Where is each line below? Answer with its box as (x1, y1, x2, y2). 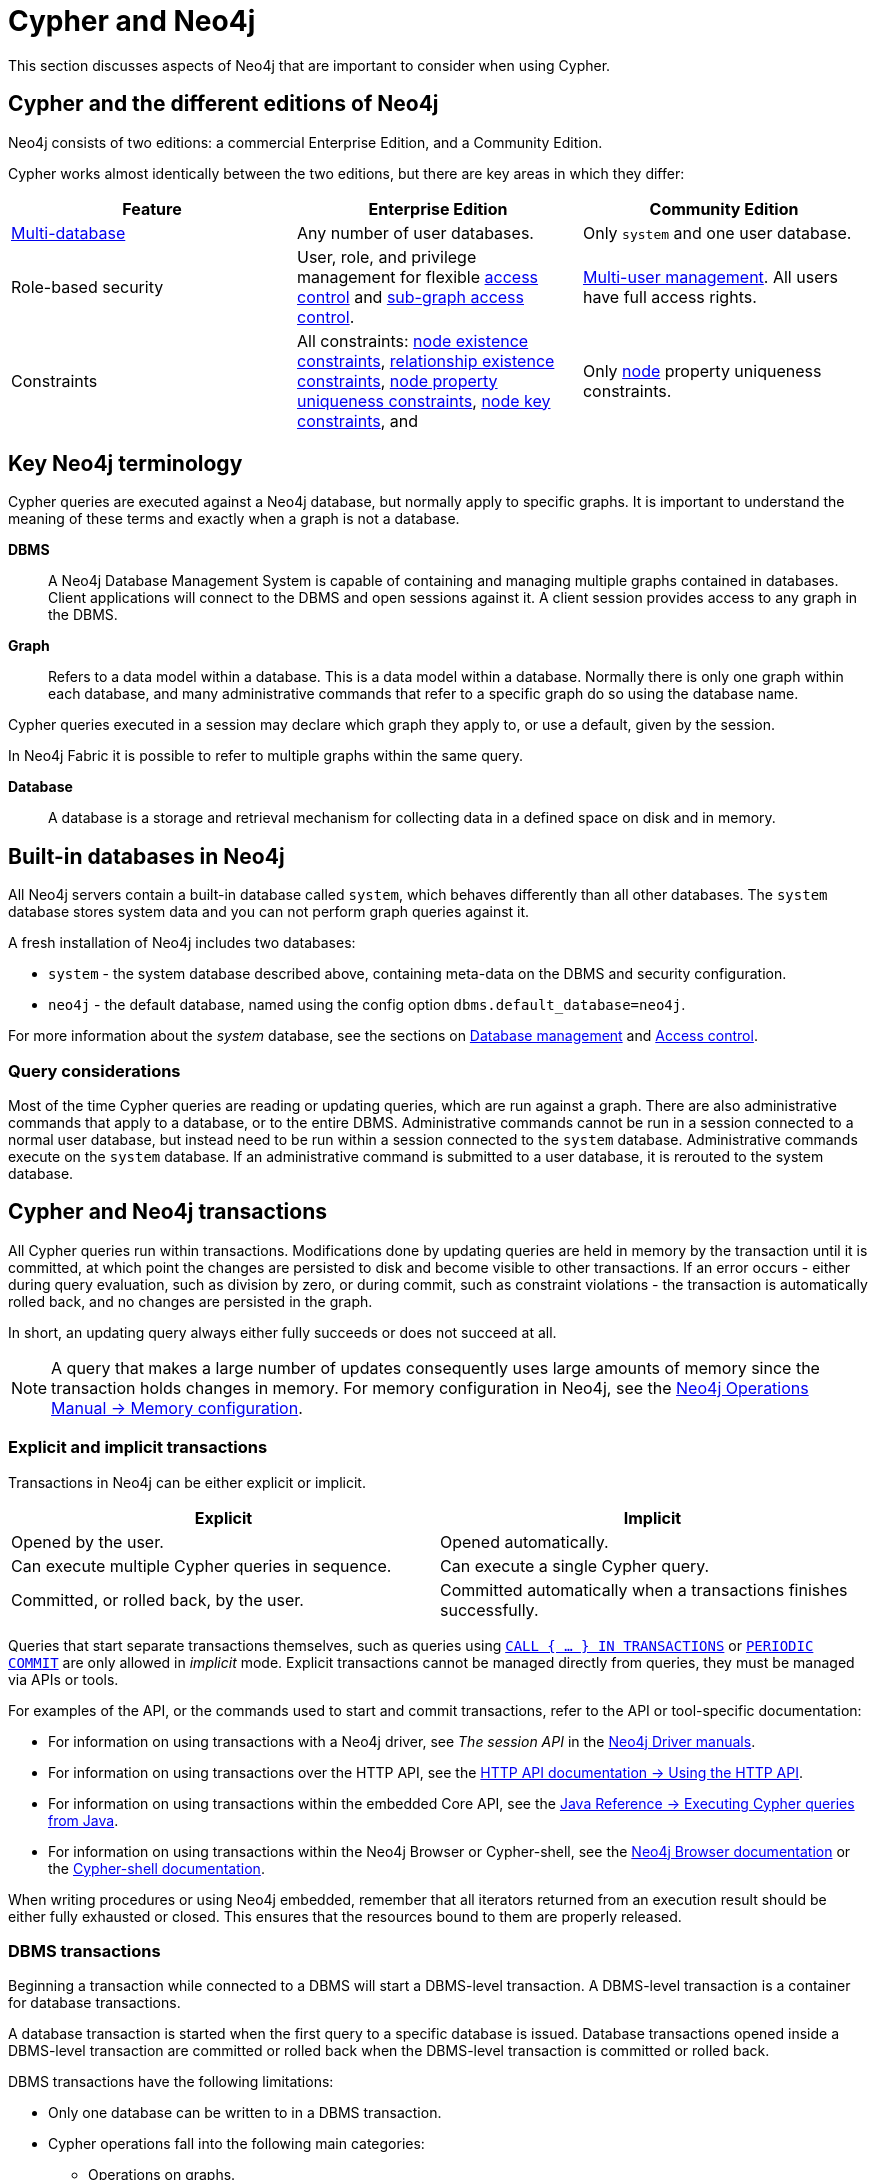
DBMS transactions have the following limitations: (8, 2073, 334, 2091)
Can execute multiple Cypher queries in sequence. (11, 1555, 392, 1576)
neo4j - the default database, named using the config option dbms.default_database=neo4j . (48, 996, 686, 1014)
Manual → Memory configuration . (51, 1397, 303, 1418)
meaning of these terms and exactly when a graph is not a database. (8, 510, 460, 528)
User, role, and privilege (296, 246, 477, 267)
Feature (122, 198, 182, 219)
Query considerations (8, 1060, 181, 1081)
